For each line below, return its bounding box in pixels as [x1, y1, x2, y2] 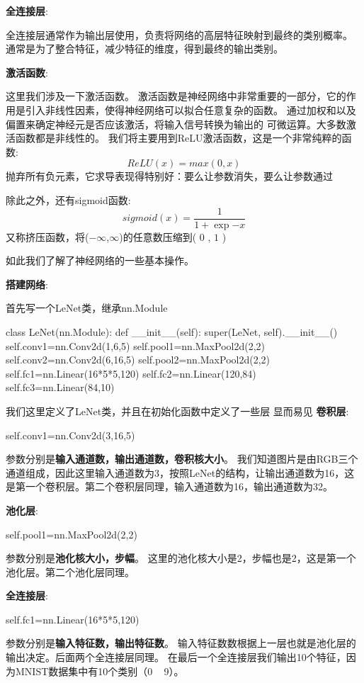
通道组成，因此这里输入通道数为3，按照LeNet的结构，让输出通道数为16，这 [6, 465, 355, 480]
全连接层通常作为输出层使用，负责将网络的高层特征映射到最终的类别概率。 [6, 27, 353, 42]
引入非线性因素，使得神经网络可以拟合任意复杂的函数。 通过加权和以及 [25, 102, 356, 117]
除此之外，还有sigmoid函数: [6, 192, 131, 207]
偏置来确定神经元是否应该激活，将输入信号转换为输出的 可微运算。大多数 [6, 116, 346, 131]
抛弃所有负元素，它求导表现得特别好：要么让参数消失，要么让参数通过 [6, 169, 333, 184]
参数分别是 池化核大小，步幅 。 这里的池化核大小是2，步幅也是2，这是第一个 [6, 551, 356, 565]
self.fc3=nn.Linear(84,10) [6, 380, 115, 395]
